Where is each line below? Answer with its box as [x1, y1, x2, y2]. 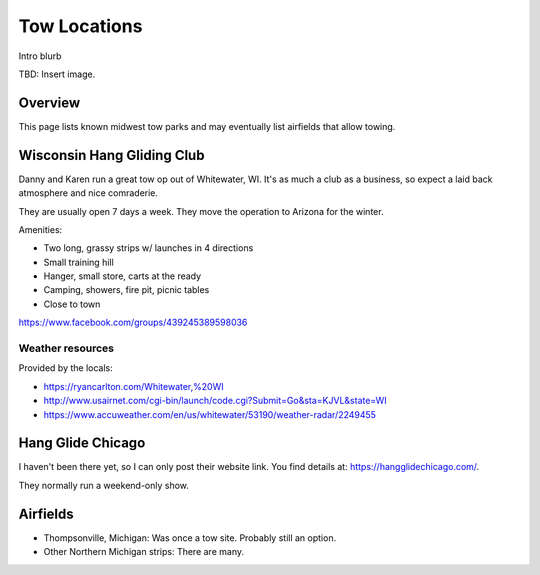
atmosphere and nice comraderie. [18, 187, 159, 199]
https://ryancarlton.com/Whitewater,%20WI [43, 380, 224, 392]
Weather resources [18, 341, 115, 355]
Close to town [43, 298, 101, 310]
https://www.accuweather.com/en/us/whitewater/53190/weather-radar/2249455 [43, 408, 377, 420]
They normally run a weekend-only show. [18, 479, 190, 491]
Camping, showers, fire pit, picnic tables [43, 284, 210, 296]
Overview [18, 94, 81, 111]
